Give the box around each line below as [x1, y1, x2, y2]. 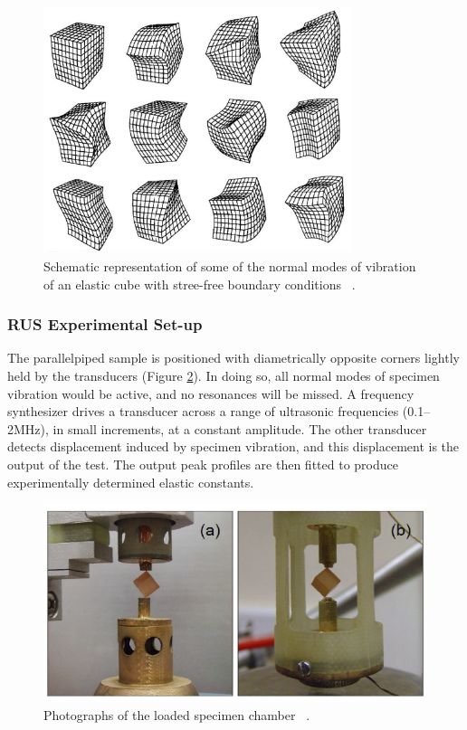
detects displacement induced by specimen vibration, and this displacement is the [7, 437, 460, 456]
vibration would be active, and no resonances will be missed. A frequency [7, 384, 415, 403]
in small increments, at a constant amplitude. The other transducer [52, 419, 427, 438]
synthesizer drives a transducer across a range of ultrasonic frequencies [7, 402, 399, 421]
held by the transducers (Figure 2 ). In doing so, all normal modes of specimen [7, 365, 440, 384]
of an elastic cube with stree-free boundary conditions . [43, 274, 356, 293]
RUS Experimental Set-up [7, 313, 203, 336]
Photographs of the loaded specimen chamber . [43, 705, 310, 724]
